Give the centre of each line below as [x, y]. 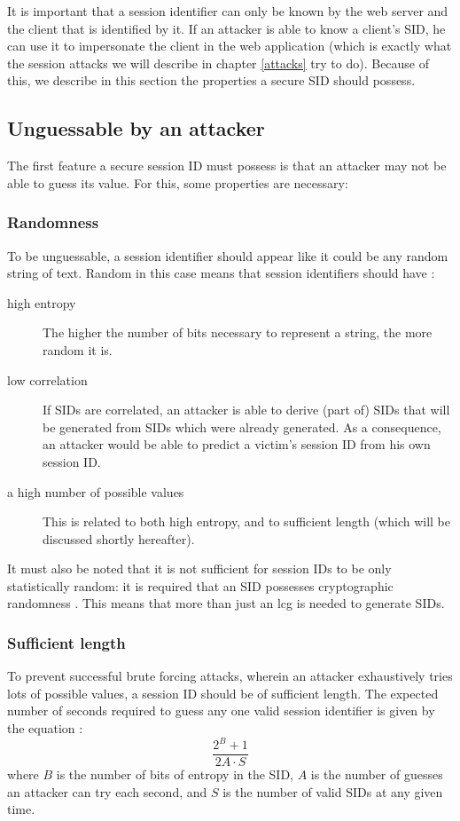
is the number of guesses [377, 774]
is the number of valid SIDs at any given [333, 791]
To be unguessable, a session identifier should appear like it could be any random [228, 255]
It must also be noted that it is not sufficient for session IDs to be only [199, 568]
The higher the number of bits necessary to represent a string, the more [238, 332]
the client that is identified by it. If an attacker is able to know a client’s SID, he [226, 28]
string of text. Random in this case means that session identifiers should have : [221, 273]
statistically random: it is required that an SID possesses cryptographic [200, 585]
